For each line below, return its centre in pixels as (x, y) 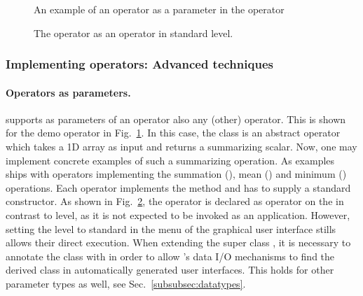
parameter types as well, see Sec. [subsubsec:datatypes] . (126, 283)
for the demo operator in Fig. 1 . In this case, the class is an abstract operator (173, 133)
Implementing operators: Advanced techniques (139, 64)
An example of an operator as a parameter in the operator (159, 9)
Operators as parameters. (68, 92)
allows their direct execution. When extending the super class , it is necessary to (178, 242)
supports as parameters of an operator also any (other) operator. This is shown (176, 119)
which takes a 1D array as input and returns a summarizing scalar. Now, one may (181, 147)
